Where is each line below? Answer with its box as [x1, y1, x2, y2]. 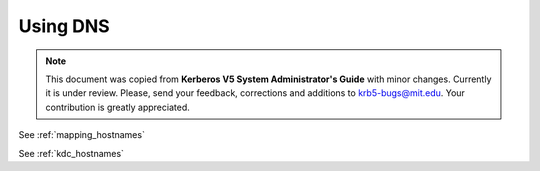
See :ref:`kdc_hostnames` [18, 147, 125, 159]
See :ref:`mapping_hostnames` [18, 129, 145, 141]
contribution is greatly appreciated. [45, 101, 190, 113]
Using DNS [18, 15, 110, 37]
